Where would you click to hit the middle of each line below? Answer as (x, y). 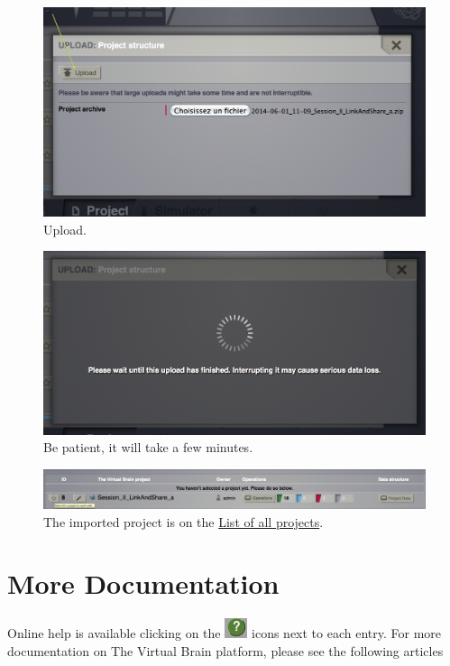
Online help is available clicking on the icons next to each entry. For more (225, 633)
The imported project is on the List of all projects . (184, 521)
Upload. (65, 229)
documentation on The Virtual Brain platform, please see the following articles (225, 650)
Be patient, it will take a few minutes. (148, 447)
